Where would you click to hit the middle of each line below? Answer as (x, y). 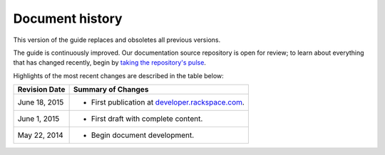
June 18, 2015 (41, 102)
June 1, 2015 (38, 119)
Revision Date (41, 90)
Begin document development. (143, 135)
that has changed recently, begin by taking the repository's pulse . (110, 63)
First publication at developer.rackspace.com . (168, 102)
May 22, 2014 (40, 135)
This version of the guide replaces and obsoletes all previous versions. (117, 40)
